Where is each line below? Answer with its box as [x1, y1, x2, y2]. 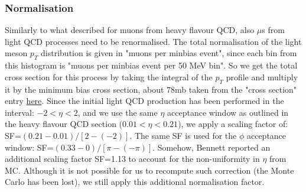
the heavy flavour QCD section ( [5, 118, 123, 130]
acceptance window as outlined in [167, 106, 289, 118]
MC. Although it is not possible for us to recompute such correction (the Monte [5, 164, 294, 176]
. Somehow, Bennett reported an [152, 141, 271, 153]
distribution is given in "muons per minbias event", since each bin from [41, 47, 297, 59]
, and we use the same [77, 106, 158, 118]
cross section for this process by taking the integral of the [5, 70, 213, 83]
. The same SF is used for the [129, 129, 237, 141]
